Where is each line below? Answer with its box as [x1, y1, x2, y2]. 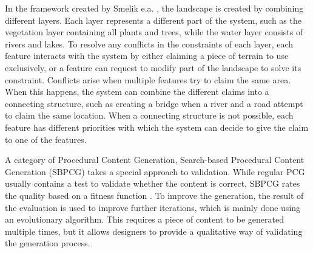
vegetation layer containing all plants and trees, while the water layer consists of [5, 26, 303, 38]
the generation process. [5, 237, 90, 249]
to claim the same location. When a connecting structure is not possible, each [5, 109, 294, 122]
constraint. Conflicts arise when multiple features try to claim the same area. [5, 73, 291, 86]
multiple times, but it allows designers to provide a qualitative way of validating [5, 224, 303, 237]
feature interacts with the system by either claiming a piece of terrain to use [5, 49, 289, 62]
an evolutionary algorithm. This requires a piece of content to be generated [5, 213, 284, 226]
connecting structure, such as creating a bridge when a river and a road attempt [5, 97, 303, 109]
